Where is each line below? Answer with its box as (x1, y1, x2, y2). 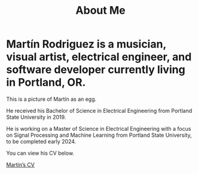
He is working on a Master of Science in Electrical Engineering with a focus (6, 125, 191, 132)
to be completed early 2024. (6, 137, 77, 145)
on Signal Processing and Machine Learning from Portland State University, (6, 131, 192, 139)
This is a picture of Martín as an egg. (6, 95, 97, 103)
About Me (75, 4, 126, 17)
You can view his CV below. (6, 149, 75, 157)
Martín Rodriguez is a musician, (6, 37, 166, 51)
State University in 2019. (6, 113, 66, 121)
